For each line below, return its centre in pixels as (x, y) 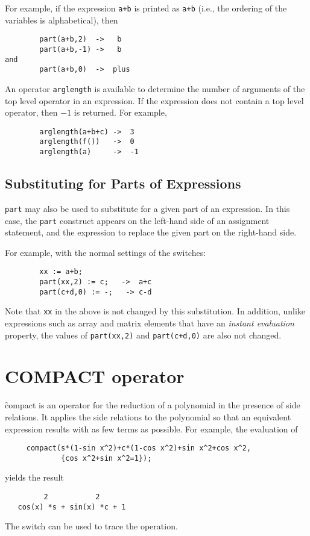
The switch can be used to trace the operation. (91, 526)
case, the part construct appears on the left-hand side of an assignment (137, 220)
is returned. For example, (120, 112)
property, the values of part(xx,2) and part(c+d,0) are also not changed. (143, 335)
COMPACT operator (95, 376)
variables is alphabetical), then (62, 20)
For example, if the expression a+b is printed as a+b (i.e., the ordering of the (146, 8)
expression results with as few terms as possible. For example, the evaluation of (151, 428)
